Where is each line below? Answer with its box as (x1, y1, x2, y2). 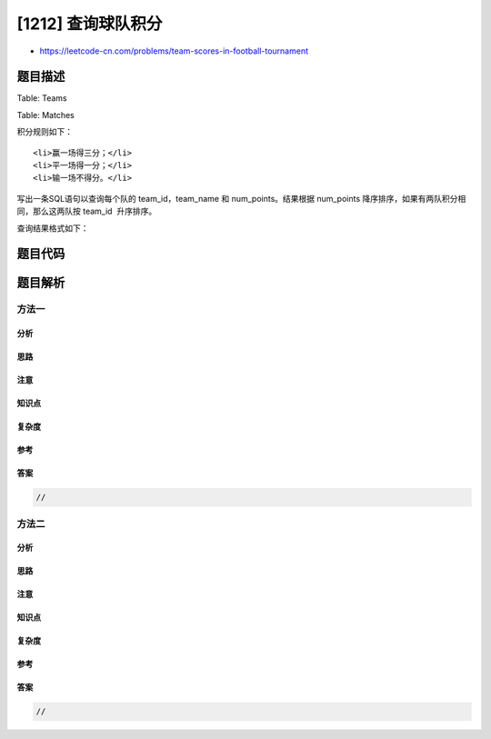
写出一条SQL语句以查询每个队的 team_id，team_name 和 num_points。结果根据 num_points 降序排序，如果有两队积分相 (16, 193, 466, 204)
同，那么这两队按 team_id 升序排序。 (16, 205, 157, 217)
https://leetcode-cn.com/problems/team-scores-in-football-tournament (39, 45, 309, 56)
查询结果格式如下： (16, 223, 89, 234)
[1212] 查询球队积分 (16, 14, 163, 34)
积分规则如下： (16, 126, 73, 137)
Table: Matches (16, 109, 75, 120)
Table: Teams (16, 93, 67, 104)
